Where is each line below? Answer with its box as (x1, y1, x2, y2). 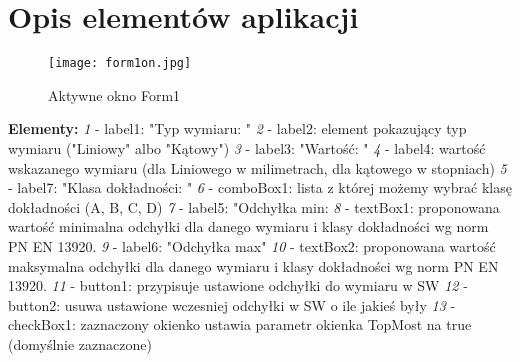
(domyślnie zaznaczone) (8, 333, 152, 354)
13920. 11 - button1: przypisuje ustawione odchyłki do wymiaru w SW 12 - (8, 275, 468, 296)
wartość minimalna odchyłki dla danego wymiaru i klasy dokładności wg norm (8, 216, 489, 237)
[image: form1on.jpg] (48, 56, 192, 71)
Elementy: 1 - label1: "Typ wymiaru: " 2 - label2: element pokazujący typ (8, 118, 467, 139)
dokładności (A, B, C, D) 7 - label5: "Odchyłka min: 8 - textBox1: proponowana (8, 196, 500, 217)
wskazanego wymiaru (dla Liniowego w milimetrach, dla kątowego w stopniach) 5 (8, 157, 507, 178)
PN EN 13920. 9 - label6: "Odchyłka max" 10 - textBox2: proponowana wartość (8, 235, 496, 256)
